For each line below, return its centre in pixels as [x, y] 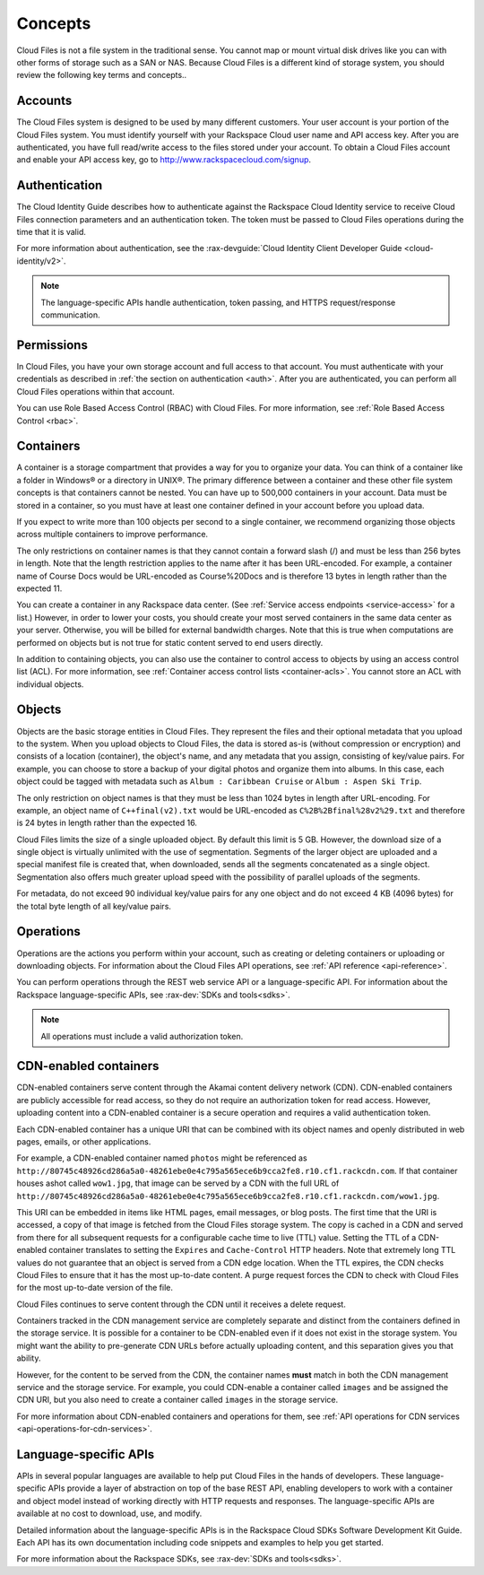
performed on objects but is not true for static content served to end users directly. [170, 642]
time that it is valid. [52, 232]
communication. [70, 315]
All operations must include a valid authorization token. [142, 1036]
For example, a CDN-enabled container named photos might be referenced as [162, 1158]
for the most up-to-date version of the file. [95, 1288]
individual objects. [50, 684]
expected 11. [39, 588]
